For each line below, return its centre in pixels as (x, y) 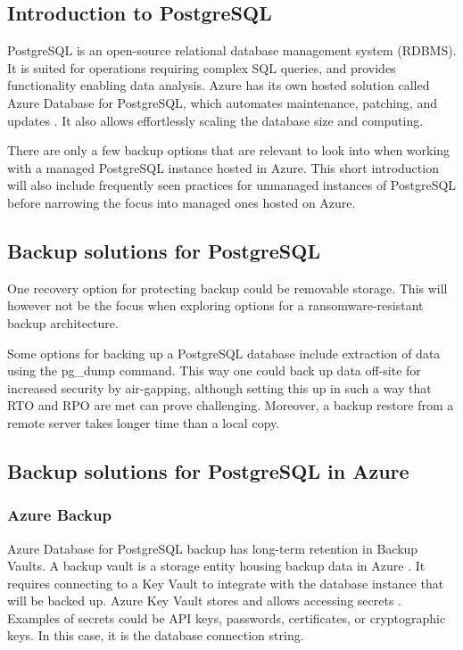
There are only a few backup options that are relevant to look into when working (229, 150)
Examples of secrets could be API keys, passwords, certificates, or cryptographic (227, 617)
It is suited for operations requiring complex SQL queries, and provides (202, 67)
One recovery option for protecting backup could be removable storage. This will (227, 288)
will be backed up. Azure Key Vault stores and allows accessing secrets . (204, 601)
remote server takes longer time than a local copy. (144, 422)
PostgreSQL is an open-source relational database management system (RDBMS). (232, 50)
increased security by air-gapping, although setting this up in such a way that (219, 387)
